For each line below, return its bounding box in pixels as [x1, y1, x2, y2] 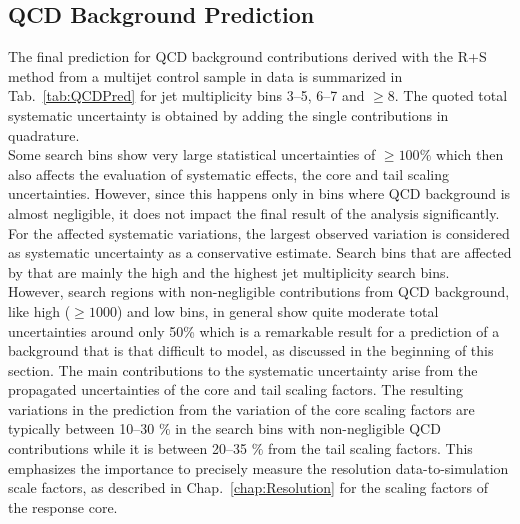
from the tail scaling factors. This [267, 438, 473, 459]
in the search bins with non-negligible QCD [175, 418, 441, 439]
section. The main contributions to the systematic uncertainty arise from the [8, 359, 478, 380]
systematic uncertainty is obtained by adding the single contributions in [8, 104, 449, 125]
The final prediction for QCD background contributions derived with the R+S [8, 46, 487, 67]
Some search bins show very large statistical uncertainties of [8, 144, 376, 165]
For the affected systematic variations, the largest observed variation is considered [8, 222, 510, 243]
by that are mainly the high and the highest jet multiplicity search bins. [8, 261, 450, 282]
